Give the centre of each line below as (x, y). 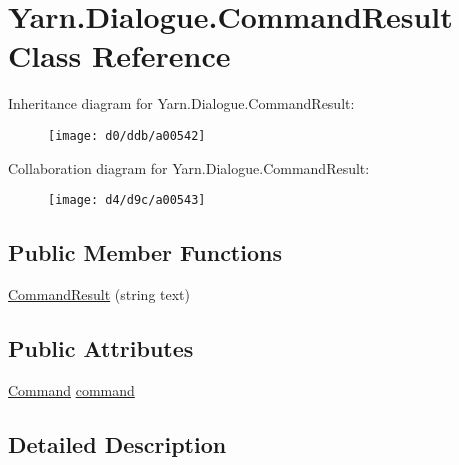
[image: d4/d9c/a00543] (127, 200)
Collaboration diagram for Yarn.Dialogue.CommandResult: (189, 167)
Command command (71, 389)
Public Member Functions (145, 252)
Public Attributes (101, 348)
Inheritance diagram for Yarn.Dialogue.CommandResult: (181, 103)
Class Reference (119, 55)
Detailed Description (117, 443)
